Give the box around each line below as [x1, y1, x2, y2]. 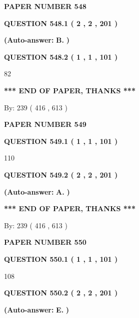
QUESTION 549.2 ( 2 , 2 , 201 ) [4, 169, 118, 180]
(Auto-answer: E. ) [4, 304, 69, 314]
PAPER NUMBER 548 [4, 1, 86, 11]
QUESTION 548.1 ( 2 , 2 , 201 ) [4, 18, 118, 28]
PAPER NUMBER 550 [4, 237, 86, 247]
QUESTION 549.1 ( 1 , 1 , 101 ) [4, 135, 118, 146]
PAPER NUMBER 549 [4, 119, 86, 129]
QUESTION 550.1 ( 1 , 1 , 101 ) [4, 253, 118, 264]
